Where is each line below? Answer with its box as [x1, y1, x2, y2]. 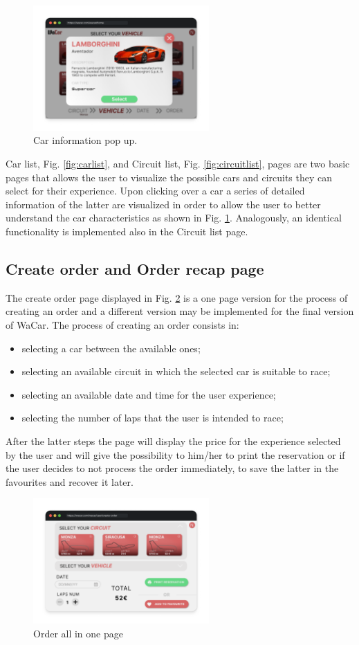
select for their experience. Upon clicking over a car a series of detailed [6, 183, 305, 198]
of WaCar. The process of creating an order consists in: [6, 317, 239, 331]
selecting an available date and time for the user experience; [21, 387, 276, 401]
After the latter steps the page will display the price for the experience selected [6, 433, 341, 448]
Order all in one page [33, 626, 123, 640]
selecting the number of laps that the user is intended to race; [21, 410, 284, 425]
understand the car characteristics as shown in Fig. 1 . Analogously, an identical [6, 210, 342, 225]
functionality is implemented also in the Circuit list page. [6, 224, 248, 238]
